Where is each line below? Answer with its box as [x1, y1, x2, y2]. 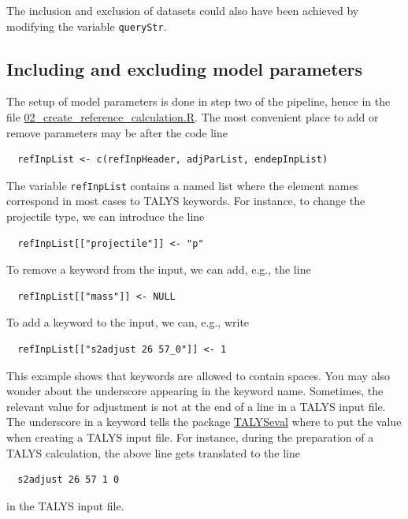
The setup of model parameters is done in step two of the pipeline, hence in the [6, 93, 391, 110]
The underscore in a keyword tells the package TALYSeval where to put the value [6, 413, 402, 430]
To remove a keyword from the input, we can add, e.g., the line [6, 261, 311, 278]
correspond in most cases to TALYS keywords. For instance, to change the [6, 192, 365, 209]
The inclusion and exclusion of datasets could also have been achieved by [6, 2, 359, 18]
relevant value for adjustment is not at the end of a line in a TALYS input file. [6, 398, 386, 414]
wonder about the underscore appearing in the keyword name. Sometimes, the [6, 383, 384, 399]
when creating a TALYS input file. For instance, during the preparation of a [6, 429, 374, 446]
